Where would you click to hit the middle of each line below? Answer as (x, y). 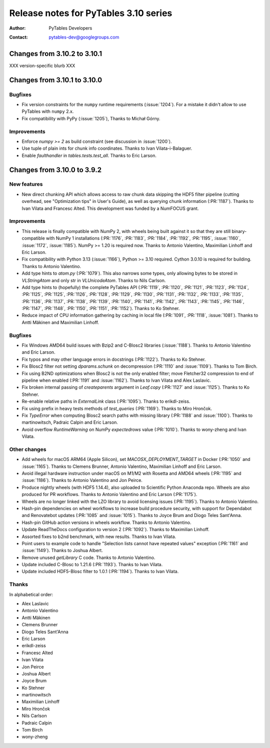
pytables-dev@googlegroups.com (84, 37)
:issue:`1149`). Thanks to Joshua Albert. (62, 551)
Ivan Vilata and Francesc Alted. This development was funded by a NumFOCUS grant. (110, 208)
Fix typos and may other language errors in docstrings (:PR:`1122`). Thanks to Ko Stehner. (114, 359)
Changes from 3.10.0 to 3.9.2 (55, 170)
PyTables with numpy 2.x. (48, 111)
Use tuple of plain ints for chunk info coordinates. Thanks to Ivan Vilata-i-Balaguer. (107, 148)
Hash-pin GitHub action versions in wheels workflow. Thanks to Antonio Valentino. (106, 522)
